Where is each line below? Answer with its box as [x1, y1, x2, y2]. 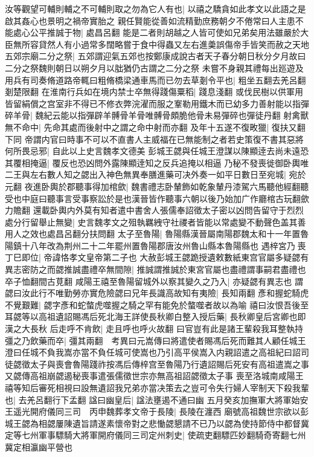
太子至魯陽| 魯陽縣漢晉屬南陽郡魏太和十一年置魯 [117, 227, 309, 240]
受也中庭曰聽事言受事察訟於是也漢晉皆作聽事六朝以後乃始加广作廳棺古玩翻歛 [5, 192, 309, 204]
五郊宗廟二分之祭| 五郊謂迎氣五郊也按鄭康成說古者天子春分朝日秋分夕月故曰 [5, 50, 306, 62]
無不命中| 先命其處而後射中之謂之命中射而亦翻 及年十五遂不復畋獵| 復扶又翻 [5, 120, 306, 133]
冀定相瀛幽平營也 [5, 440, 72, 453]
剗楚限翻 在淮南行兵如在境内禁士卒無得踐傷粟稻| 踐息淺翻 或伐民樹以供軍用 [5, 85, 303, 98]
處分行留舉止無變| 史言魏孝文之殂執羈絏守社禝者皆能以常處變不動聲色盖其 [5, 215, 298, 228]
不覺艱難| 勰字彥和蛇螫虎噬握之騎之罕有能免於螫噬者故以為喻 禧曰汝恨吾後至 [5, 298, 309, 311]
